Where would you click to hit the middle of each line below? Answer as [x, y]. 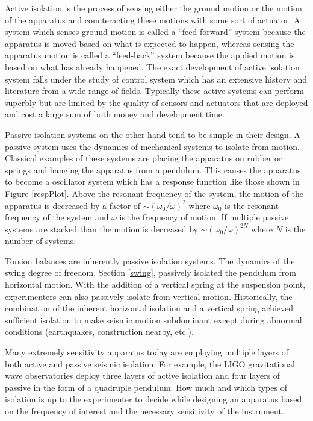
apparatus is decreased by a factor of [73, 205]
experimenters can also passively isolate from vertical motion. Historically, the [149, 296]
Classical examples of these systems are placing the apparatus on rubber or [144, 158]
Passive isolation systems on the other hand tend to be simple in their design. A [153, 134]
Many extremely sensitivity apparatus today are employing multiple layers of [147, 352]
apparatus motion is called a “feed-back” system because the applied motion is [150, 55]
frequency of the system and [57, 217]
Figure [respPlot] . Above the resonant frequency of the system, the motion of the [154, 193]
